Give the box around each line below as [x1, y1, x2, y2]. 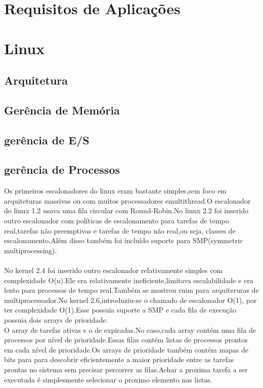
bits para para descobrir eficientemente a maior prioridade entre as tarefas [4, 354, 234, 365]
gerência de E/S [4, 132, 90, 147]
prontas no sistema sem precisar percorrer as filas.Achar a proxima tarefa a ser [4, 364, 248, 374]
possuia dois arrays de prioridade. [4, 315, 108, 325]
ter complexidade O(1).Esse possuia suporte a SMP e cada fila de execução [4, 304, 237, 315]
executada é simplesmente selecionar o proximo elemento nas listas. [4, 374, 212, 384]
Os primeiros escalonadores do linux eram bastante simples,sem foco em [4, 185, 227, 196]
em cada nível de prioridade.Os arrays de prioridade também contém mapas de [4, 344, 249, 355]
